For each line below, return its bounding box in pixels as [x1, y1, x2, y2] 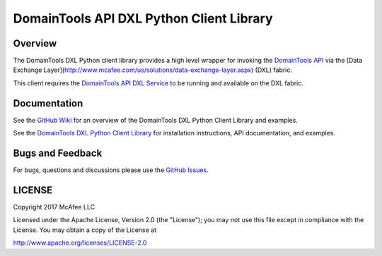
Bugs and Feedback [13, 147, 103, 159]
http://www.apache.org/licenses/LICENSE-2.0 [13, 238, 147, 247]
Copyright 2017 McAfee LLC [13, 202, 95, 211]
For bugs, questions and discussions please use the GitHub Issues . [13, 166, 209, 174]
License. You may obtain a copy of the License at [13, 226, 157, 234]
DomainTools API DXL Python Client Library [13, 11, 273, 26]
